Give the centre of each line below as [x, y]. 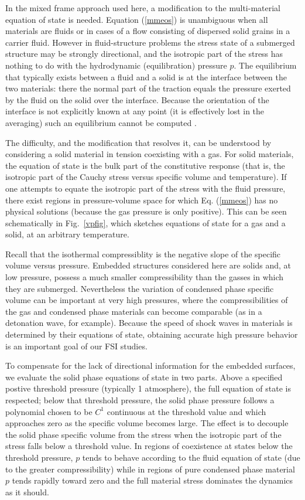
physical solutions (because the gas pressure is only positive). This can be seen [146, 211]
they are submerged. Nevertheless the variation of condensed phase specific [140, 288]
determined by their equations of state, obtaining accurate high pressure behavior [152, 334]
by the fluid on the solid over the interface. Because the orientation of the [137, 99]
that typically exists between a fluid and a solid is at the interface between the [146, 76]
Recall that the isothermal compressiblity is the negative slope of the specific [143, 254]
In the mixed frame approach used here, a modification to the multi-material [143, 8]
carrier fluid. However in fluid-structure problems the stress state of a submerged [150, 42]
